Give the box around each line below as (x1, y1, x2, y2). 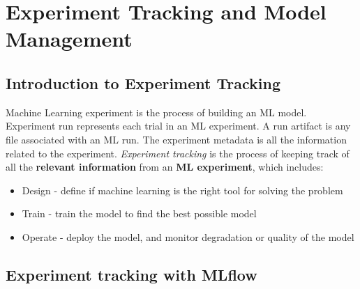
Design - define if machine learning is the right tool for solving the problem (22, 182, 343, 197)
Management (6, 24, 133, 53)
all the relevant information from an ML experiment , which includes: (6, 159, 324, 174)
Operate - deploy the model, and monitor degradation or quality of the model (22, 229, 354, 244)
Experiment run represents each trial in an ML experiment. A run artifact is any (6, 118, 351, 133)
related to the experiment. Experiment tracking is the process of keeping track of (6, 146, 350, 160)
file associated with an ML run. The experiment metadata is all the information (6, 132, 347, 146)
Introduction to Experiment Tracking (6, 72, 280, 93)
